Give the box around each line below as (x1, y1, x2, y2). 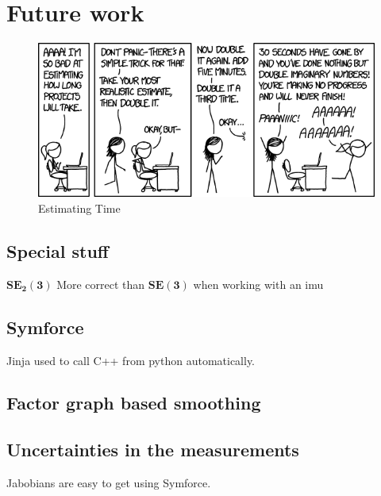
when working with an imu (193, 275, 324, 292)
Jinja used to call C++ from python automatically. (6, 352, 256, 368)
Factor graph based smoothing (6, 390, 261, 415)
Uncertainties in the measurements (6, 437, 299, 462)
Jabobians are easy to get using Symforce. (6, 475, 211, 491)
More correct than (56, 275, 145, 292)
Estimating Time (38, 199, 121, 216)
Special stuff (6, 238, 109, 263)
